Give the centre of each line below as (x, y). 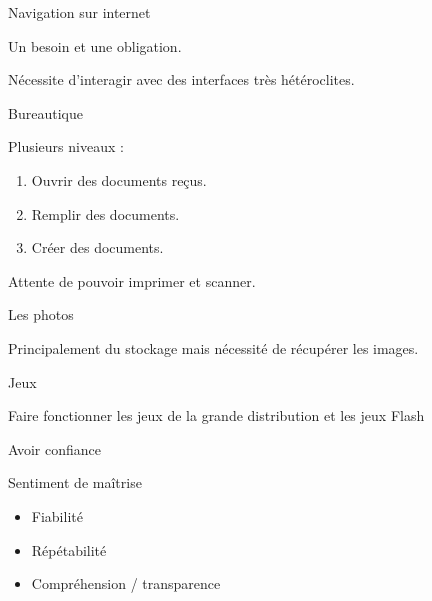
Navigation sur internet (79, 12)
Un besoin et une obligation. (95, 45)
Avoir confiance (54, 448)
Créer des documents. (97, 247)
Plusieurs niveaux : (66, 146)
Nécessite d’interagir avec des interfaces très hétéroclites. (181, 79)
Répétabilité (69, 549)
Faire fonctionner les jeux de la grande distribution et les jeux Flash (216, 415)
